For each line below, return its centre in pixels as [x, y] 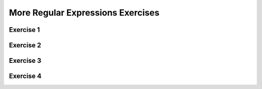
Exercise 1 [25, 30]
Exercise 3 [25, 61]
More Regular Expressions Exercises [84, 13]
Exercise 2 [25, 45]
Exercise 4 [25, 76]
